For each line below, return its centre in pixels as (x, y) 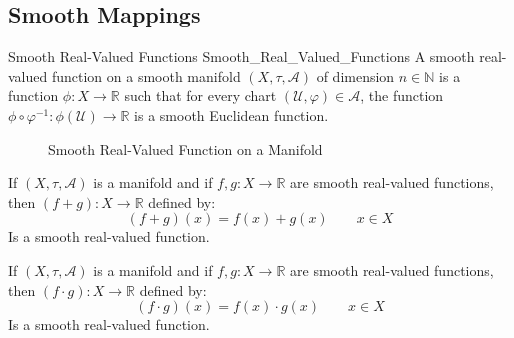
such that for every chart (200, 95)
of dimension (355, 75)
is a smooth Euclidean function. (231, 114)
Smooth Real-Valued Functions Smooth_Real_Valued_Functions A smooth (241, 56)
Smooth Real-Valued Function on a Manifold (185, 148)
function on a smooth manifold (146, 75)
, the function (402, 95)
